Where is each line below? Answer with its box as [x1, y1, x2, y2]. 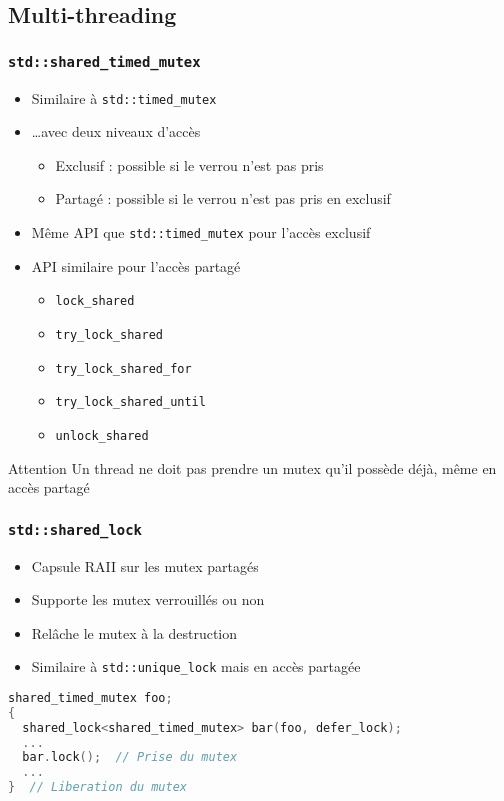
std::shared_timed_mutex [8, 53, 201, 70]
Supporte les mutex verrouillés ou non [31, 589, 265, 610]
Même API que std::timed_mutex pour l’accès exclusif [31, 222, 371, 242]
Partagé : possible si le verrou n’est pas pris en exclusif [55, 188, 391, 209]
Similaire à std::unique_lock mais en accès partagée [31, 656, 361, 677]
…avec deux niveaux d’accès [31, 121, 201, 142]
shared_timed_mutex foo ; [8, 690, 173, 705]
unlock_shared [55, 428, 149, 443]
